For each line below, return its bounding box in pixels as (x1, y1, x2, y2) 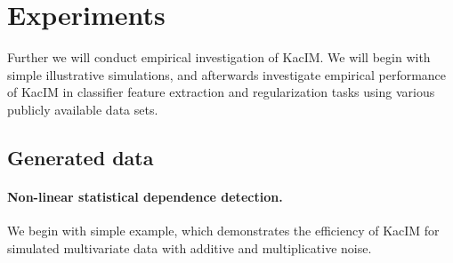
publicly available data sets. (7, 100, 158, 118)
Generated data (7, 143, 154, 171)
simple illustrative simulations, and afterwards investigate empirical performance (7, 65, 447, 84)
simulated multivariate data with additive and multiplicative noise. (7, 238, 372, 257)
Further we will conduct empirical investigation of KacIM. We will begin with (7, 48, 431, 67)
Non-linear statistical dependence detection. (7, 187, 283, 205)
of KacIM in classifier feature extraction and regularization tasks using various (7, 83, 435, 101)
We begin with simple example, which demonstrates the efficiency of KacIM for (7, 221, 440, 240)
